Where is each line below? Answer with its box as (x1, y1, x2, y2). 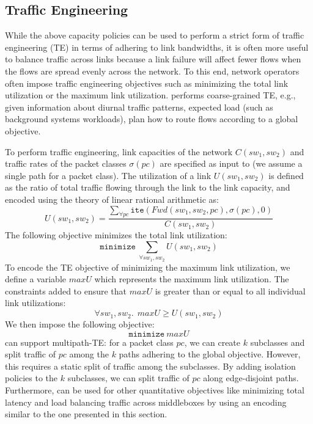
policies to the (5, 371, 58, 384)
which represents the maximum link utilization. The (94, 272, 289, 285)
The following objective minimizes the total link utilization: (5, 228, 227, 241)
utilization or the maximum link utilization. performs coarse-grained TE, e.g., (5, 89, 296, 101)
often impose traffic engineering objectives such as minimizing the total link (5, 76, 289, 89)
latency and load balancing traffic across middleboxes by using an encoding (5, 395, 287, 408)
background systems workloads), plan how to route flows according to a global (5, 112, 298, 125)
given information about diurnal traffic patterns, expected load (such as (5, 100, 273, 113)
